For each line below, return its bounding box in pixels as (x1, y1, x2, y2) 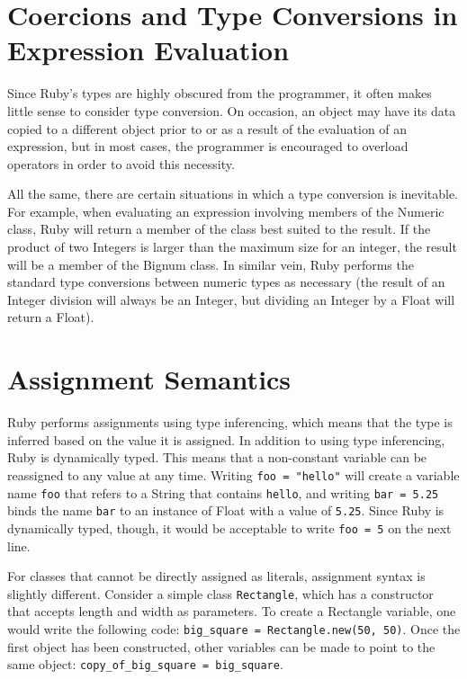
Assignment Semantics (7, 361, 292, 398)
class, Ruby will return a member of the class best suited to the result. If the (7, 219, 431, 238)
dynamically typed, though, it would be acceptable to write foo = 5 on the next (7, 518, 452, 537)
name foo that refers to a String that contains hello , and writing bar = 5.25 (7, 483, 439, 502)
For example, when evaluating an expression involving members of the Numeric (7, 201, 445, 220)
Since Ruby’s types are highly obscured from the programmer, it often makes (7, 84, 432, 103)
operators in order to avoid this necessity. (7, 154, 235, 173)
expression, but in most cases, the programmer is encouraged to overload (7, 137, 409, 156)
